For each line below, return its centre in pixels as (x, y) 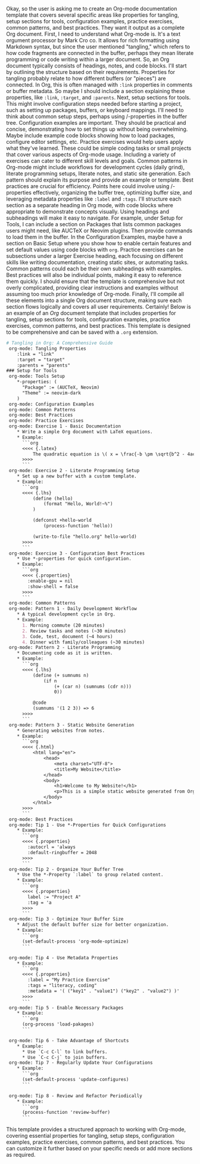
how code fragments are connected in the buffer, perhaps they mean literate (100, 53)
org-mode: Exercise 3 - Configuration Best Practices (77, 553)
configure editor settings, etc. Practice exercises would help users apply (95, 142)
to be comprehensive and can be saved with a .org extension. (82, 332)
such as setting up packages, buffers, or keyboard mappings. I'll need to (95, 110)
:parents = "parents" (43, 365)
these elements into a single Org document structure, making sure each (94, 300)
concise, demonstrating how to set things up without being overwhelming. (97, 129)
